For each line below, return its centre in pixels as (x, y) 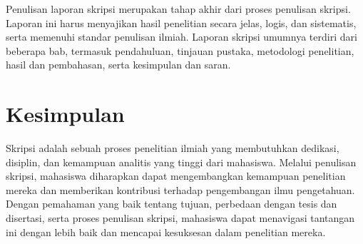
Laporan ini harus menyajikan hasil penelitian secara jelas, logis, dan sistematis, (181, 22)
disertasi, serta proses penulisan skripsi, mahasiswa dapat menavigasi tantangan (180, 218)
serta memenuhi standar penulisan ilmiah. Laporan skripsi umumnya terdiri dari (181, 37)
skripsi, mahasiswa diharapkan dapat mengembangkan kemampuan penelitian (176, 176)
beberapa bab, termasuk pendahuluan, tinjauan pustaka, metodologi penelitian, (180, 50)
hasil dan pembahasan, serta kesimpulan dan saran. (118, 65)
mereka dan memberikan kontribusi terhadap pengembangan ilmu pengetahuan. (180, 189)
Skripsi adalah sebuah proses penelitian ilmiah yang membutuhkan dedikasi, (173, 148)
